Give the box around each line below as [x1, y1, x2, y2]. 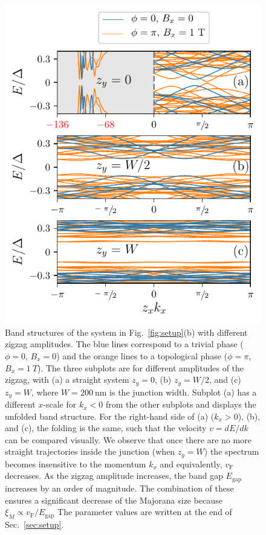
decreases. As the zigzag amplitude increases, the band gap [5, 469, 223, 482]
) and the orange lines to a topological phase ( [56, 349, 228, 362]
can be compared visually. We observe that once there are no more [5, 433, 251, 446]
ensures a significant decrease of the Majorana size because [5, 493, 222, 506]
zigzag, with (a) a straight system [5, 373, 129, 386]
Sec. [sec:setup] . [5, 517, 64, 530]
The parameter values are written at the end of [57, 505, 232, 518]
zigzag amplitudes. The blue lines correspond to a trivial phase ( [5, 338, 244, 350]
